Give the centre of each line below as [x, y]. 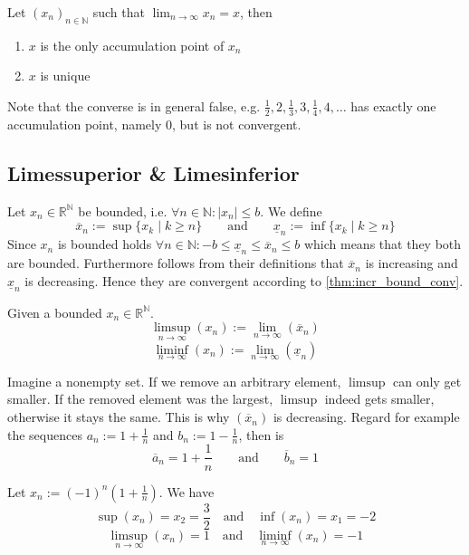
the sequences [45, 434]
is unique [65, 76]
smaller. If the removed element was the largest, [140, 399]
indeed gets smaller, [379, 399]
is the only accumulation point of [132, 45]
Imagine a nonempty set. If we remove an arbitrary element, [174, 381]
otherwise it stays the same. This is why [119, 417]
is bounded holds [105, 244]
